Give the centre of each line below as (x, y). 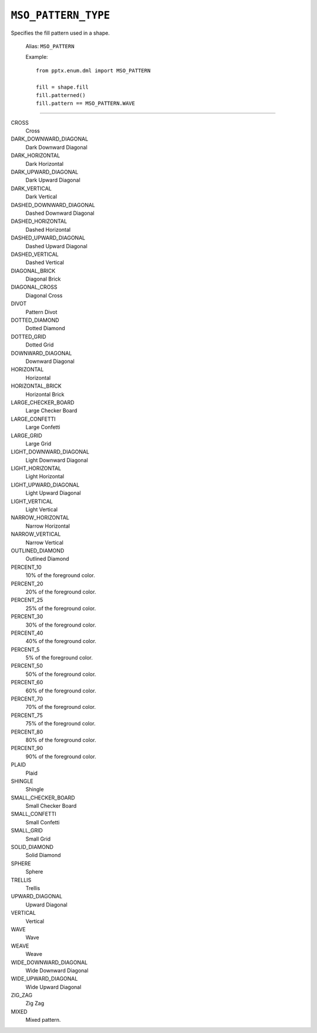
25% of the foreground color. (61, 608)
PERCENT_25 (27, 600)
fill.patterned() (61, 95)
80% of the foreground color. (61, 740)
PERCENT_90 (27, 748)
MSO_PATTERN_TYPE (60, 15)
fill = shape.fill (63, 87)
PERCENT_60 (27, 682)
